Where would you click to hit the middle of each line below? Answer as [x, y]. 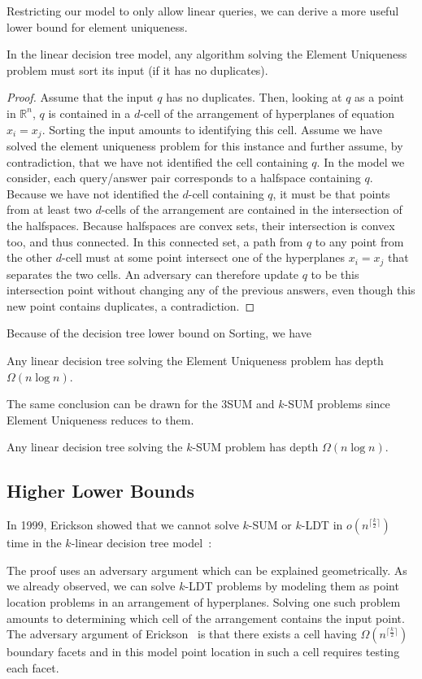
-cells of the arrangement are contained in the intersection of [252, 209]
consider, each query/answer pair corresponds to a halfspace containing [184, 178]
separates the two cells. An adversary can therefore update [153, 274]
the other [30, 257]
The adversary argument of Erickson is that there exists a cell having [182, 634]
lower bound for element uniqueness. [97, 26]
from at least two [49, 209]
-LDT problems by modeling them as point [292, 586]
